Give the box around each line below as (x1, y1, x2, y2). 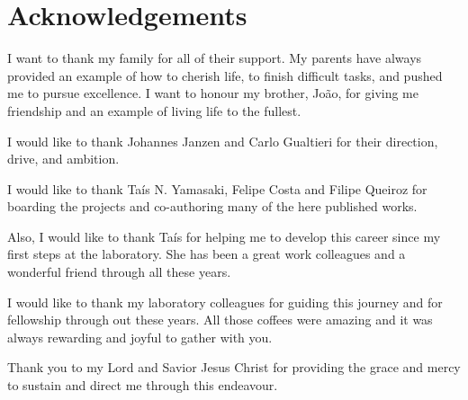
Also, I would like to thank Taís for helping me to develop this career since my (7, 227, 441, 245)
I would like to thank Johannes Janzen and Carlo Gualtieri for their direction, (7, 131, 438, 150)
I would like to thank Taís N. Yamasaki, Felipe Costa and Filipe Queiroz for (7, 179, 427, 198)
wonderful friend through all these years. (7, 262, 231, 281)
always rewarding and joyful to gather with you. (7, 327, 273, 346)
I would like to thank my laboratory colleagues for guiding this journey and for (7, 292, 443, 311)
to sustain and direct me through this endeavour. (7, 376, 278, 395)
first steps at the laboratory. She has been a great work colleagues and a (7, 244, 406, 263)
